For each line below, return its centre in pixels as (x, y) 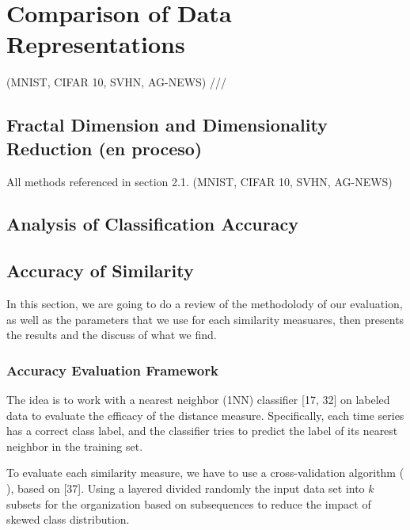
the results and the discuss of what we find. (112, 335)
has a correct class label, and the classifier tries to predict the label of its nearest (202, 431)
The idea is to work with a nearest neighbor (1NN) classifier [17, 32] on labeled (198, 400)
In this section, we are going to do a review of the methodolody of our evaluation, (205, 304)
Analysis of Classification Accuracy (152, 224)
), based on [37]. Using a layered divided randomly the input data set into (186, 488)
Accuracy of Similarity (100, 271)
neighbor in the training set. (75, 446)
